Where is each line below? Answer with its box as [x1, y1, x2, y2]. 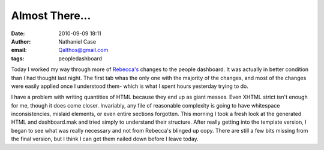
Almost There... [11, 9, 91, 22]
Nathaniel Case [58, 38, 96, 45]
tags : [11, 54, 25, 62]
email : [11, 47, 27, 54]
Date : [11, 30, 25, 37]
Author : [11, 38, 31, 45]
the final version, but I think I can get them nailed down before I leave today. [11, 135, 199, 143]
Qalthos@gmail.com [58, 47, 109, 54]
